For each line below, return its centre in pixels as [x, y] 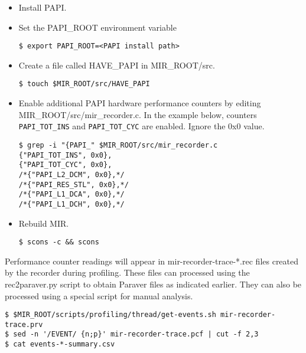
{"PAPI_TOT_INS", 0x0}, [65, 155]
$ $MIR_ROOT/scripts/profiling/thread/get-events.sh [110, 315]
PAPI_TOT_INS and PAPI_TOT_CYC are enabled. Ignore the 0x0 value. [141, 126]
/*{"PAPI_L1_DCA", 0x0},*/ [71, 195]
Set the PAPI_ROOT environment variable [97, 27]
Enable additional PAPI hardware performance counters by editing [140, 103]
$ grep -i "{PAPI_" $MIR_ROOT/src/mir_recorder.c [118, 145]
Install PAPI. [43, 7]
